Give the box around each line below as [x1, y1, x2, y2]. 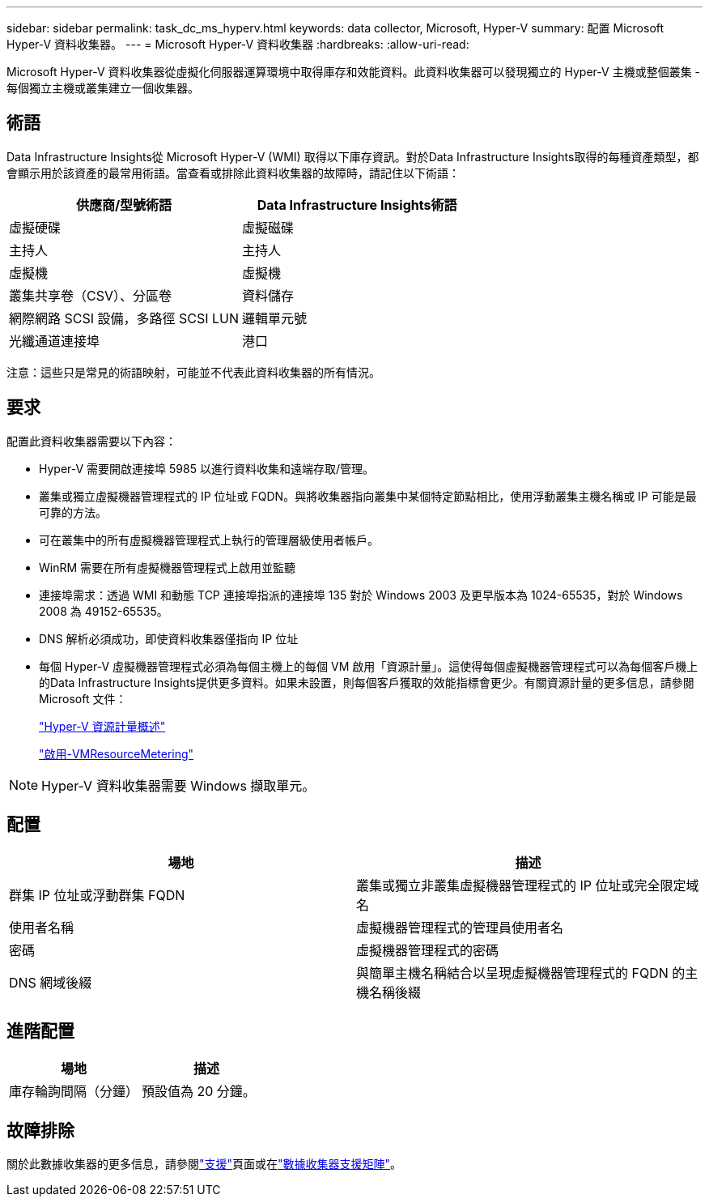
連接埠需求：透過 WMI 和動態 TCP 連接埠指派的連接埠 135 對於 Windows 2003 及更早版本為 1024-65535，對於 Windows [39, 587, 683, 602]
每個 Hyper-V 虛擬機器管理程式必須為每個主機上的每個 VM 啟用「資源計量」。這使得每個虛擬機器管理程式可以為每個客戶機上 [39, 659, 698, 673]
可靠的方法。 [39, 505, 107, 519]
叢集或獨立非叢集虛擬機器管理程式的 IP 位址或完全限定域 [356, 877, 699, 894]
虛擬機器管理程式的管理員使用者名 [356, 919, 564, 936]
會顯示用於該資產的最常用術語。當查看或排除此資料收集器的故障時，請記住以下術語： [6, 165, 460, 180]
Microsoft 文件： [39, 691, 127, 706]
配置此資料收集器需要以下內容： [6, 433, 176, 448]
